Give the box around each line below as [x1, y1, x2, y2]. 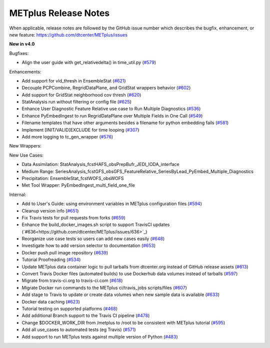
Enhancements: [9, 68, 41, 74]
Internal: [9, 191, 26, 197]
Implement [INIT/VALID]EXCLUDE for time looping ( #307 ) [21, 126, 139, 132]
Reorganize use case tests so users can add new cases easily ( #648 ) [21, 235, 165, 242]
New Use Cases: [9, 152, 43, 158]
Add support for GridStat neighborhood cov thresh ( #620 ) [21, 91, 141, 97]
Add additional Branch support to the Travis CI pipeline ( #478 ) [21, 312, 150, 318]
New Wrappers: [9, 143, 42, 149]
